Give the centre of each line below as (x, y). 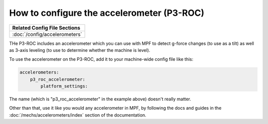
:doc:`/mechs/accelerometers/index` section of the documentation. (78, 115)
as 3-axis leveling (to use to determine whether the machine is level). (80, 50)
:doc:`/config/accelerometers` (47, 34)
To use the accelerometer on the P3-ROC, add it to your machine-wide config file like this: (101, 59)
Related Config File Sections (46, 28)
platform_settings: (64, 86)
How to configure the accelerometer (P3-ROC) (107, 13)
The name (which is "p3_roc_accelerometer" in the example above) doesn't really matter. (100, 99)
